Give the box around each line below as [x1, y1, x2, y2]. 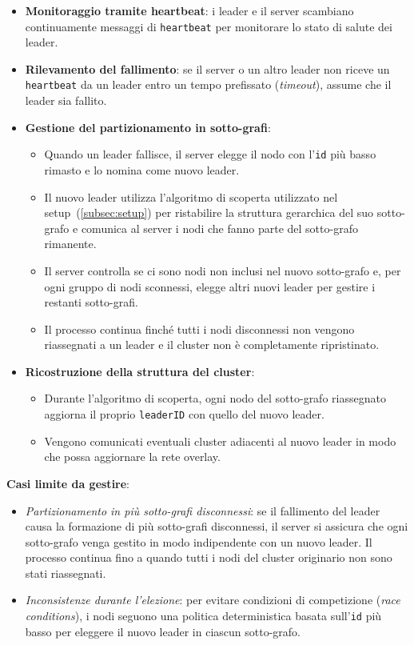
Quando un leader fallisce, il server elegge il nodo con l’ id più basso [44, 146, 376, 162]
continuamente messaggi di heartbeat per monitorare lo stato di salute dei [25, 18, 392, 34]
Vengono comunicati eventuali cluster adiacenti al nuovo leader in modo [44, 432, 396, 449]
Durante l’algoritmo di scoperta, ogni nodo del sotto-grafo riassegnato [44, 390, 386, 407]
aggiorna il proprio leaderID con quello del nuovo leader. [44, 406, 324, 423]
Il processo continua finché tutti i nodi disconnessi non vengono [44, 320, 355, 337]
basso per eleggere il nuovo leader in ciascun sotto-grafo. [25, 623, 301, 639]
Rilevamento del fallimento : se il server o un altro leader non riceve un [25, 60, 390, 77]
